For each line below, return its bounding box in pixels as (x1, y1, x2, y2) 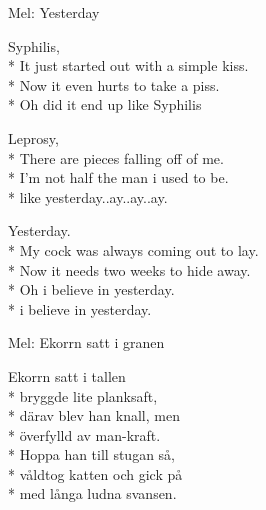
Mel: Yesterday (8, 2, 100, 22)
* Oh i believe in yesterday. (8, 279, 175, 300)
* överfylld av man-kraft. (8, 424, 161, 445)
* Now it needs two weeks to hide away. (8, 259, 251, 280)
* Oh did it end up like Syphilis (8, 94, 202, 115)
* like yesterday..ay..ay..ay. (8, 186, 168, 207)
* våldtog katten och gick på (8, 463, 183, 484)
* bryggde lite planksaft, (8, 385, 158, 406)
